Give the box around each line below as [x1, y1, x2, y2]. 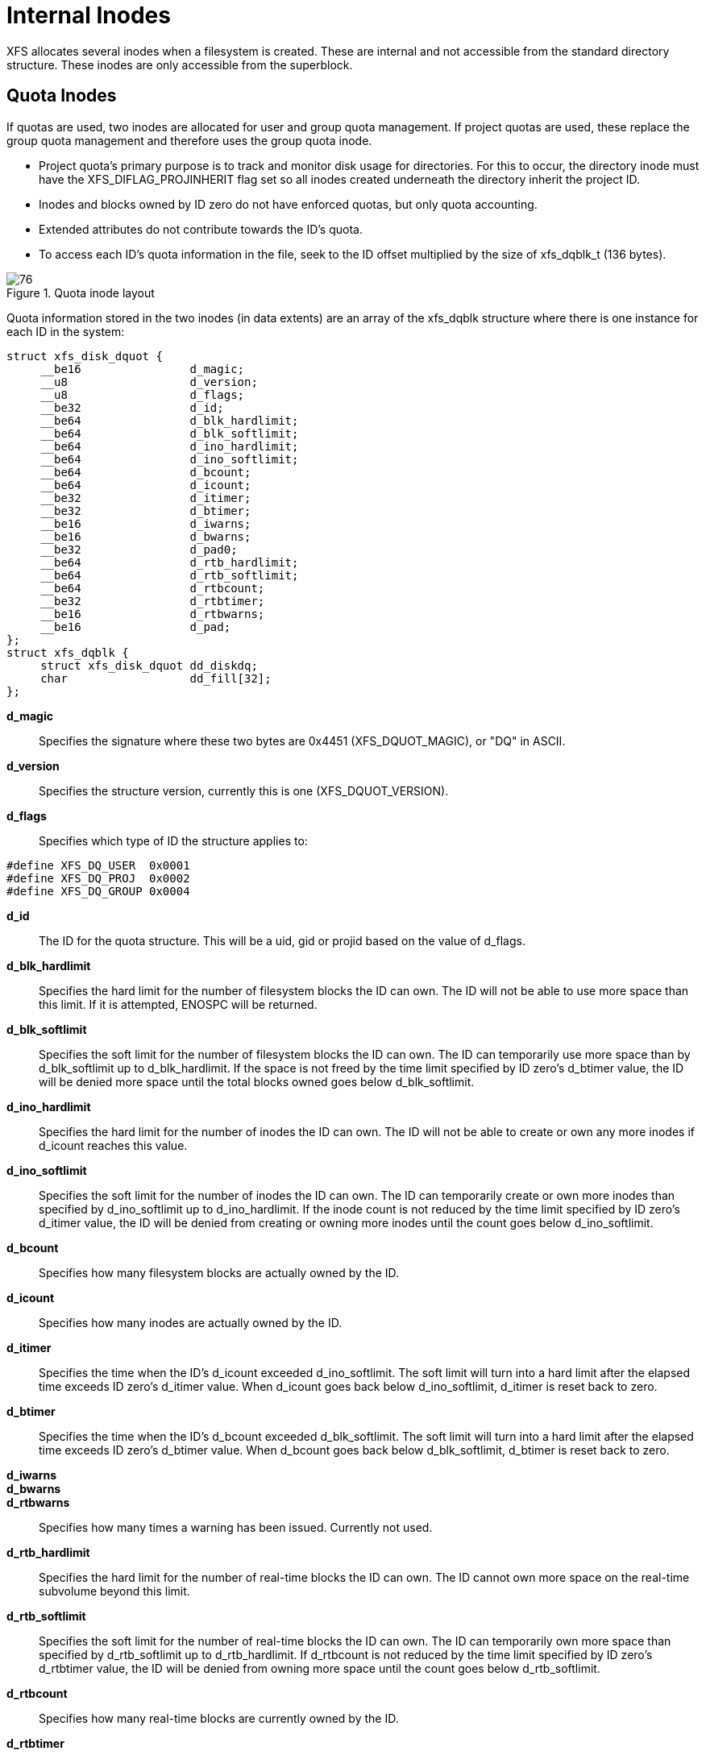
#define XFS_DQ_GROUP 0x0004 [6, 884, 190, 898]
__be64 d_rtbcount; [40, 581, 265, 595]
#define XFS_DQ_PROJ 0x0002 [6, 871, 190, 885]
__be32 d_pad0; [40, 542, 238, 556]
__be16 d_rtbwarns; [40, 607, 265, 620]
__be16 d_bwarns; [40, 529, 251, 543]
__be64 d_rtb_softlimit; [40, 568, 299, 582]
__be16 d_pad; [40, 620, 231, 633]
